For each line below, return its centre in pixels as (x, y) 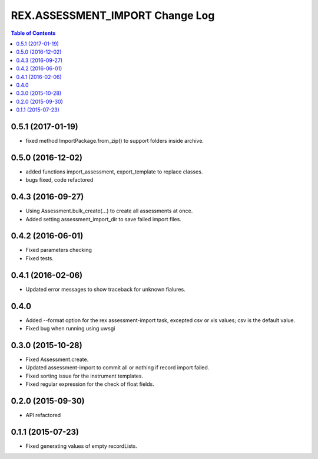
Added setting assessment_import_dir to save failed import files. (104, 219)
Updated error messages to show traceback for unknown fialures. (105, 289)
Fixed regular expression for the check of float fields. (90, 384)
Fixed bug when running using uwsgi (70, 329)
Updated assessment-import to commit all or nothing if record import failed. (117, 368)
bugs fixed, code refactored (59, 180)
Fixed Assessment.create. (57, 359)
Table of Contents (33, 33)
